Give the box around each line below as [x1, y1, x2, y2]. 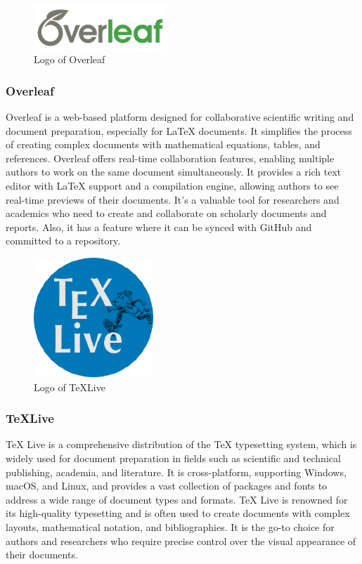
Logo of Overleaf [34, 52, 105, 67]
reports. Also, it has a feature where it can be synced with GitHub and [6, 219, 312, 234]
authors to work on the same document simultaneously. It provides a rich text [6, 164, 342, 179]
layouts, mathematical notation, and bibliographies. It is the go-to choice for [6, 519, 335, 534]
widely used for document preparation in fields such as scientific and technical [6, 450, 341, 465]
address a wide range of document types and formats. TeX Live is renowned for [6, 492, 348, 506]
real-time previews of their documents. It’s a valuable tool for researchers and [6, 192, 340, 206]
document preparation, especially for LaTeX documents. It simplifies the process [6, 123, 352, 138]
